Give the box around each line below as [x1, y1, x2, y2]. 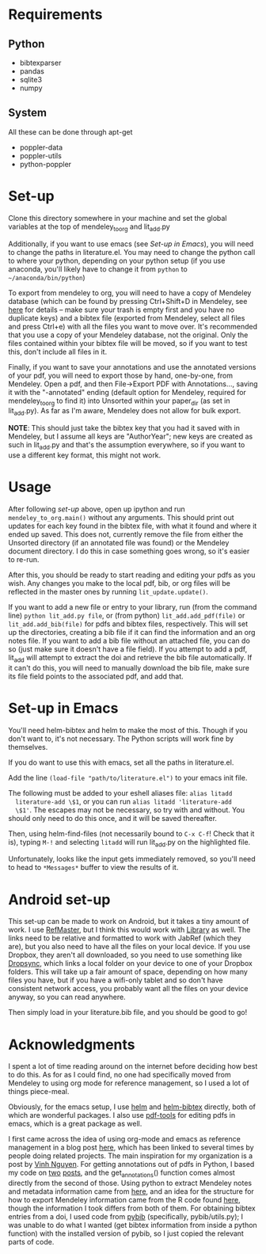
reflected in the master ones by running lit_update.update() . [8, 587, 208, 596]
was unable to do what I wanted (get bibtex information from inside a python [8, 1221, 257, 1230]
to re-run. [8, 554, 40, 564]
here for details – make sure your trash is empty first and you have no [8, 305, 235, 314]
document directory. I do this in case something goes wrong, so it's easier [8, 546, 250, 556]
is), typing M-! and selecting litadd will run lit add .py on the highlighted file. [8, 837, 251, 849]
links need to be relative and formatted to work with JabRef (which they [8, 933, 241, 943]
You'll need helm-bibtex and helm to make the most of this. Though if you [8, 725, 248, 735]
